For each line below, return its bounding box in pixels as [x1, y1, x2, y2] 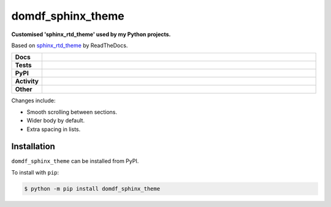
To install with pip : [11, 168, 59, 176]
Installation [11, 141, 55, 152]
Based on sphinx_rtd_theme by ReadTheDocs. [11, 42, 128, 49]
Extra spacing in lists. [26, 126, 81, 133]
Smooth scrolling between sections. [26, 108, 118, 116]
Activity [15, 77, 39, 86]
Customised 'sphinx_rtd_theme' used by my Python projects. [11, 31, 171, 38]
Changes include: [11, 97, 56, 104]
